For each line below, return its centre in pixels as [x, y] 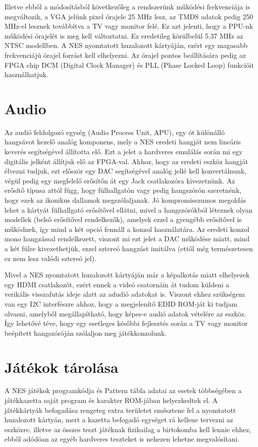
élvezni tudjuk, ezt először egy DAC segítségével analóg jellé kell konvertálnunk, [126, 171]
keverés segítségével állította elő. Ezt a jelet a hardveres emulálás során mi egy [124, 152]
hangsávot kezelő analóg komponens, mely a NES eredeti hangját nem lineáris [123, 142]
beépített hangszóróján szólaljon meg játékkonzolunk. [86, 333]
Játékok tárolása [61, 367]
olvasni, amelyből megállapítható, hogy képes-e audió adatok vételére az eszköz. [125, 313]
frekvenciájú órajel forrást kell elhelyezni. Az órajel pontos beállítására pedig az [125, 55]
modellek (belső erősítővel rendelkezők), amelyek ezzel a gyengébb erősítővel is [123, 219]
